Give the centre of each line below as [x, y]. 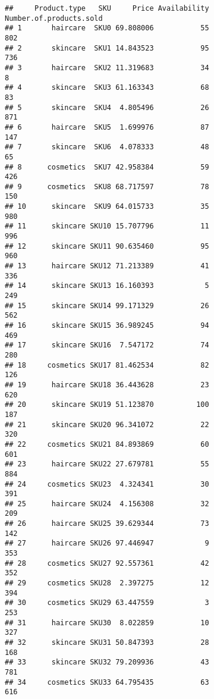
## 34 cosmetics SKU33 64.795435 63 [107, 682]
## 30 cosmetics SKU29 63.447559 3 [107, 603]
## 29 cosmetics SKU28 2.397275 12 [107, 583]
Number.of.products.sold [54, 18]
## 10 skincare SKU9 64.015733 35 [107, 207]
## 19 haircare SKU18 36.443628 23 [107, 385]
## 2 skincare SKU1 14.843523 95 [107, 48]
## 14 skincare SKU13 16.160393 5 [107, 286]
